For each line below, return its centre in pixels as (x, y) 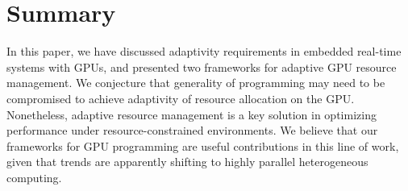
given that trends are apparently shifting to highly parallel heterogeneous (187, 162)
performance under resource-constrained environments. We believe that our (192, 130)
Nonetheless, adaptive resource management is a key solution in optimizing (192, 114)
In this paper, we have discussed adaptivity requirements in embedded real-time (204, 51)
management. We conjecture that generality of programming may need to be (196, 83)
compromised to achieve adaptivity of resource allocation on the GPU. (181, 98)
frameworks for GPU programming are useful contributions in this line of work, (203, 145)
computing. (34, 177)
